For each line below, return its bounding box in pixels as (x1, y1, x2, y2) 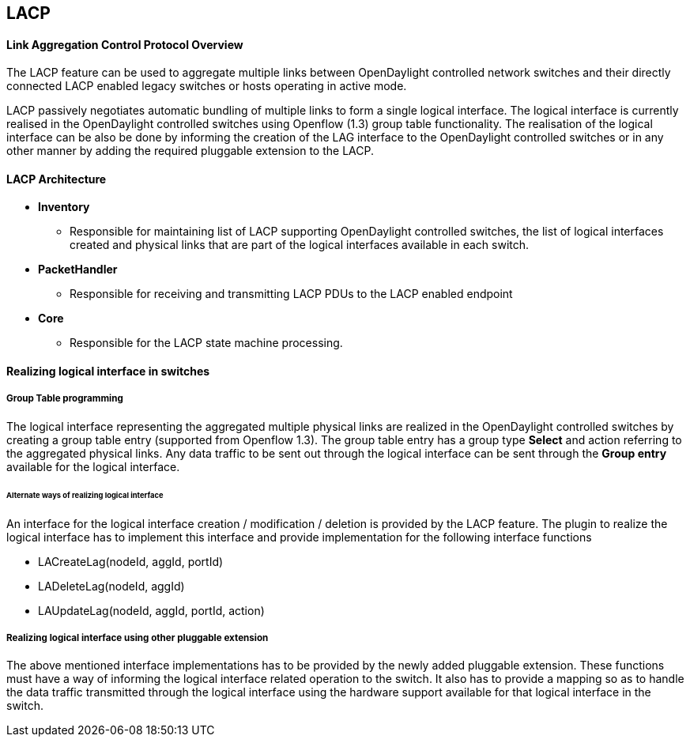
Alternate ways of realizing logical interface (6, 490, 164, 500)
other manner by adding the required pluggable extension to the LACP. (6, 144, 374, 158)
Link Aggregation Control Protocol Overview (6, 37, 243, 51)
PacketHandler (38, 262, 118, 277)
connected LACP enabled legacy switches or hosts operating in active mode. (6, 79, 407, 93)
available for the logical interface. (6, 459, 180, 473)
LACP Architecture (6, 172, 107, 186)
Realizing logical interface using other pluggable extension (6, 632, 269, 643)
